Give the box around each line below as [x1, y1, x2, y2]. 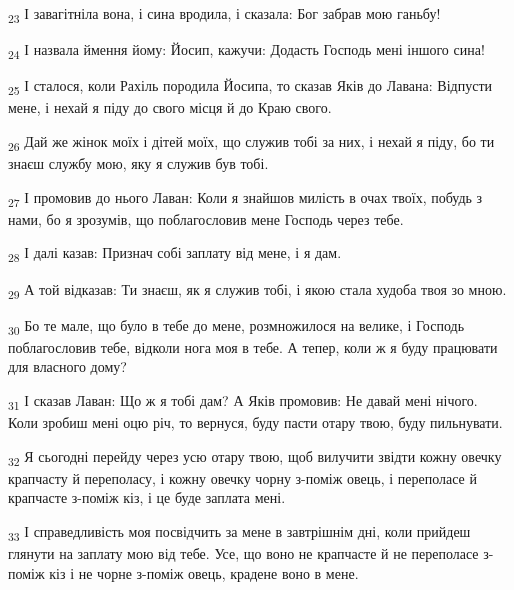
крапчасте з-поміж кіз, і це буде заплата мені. [8, 487, 286, 508]
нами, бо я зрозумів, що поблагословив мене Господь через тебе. [8, 208, 404, 229]
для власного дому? [8, 356, 127, 377]
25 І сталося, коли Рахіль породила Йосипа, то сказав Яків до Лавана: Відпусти [8, 75, 492, 99]
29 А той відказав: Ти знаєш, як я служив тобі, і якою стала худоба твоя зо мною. [8, 278, 507, 302]
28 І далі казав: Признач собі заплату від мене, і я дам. [8, 242, 342, 266]
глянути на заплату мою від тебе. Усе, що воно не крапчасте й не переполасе [8, 543, 479, 564]
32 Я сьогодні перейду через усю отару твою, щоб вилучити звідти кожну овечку [8, 445, 502, 469]
